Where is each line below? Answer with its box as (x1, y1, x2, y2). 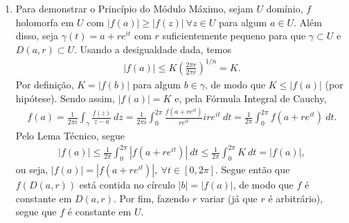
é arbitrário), (268, 191, 323, 205)
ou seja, (15, 162, 48, 177)
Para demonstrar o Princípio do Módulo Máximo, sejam (15, 1, 253, 15)
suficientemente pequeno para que (162, 28, 306, 43)
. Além (293, 14, 322, 29)
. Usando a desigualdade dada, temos (74, 41, 231, 56)
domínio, (266, 1, 303, 15)
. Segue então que (215, 162, 290, 177)
